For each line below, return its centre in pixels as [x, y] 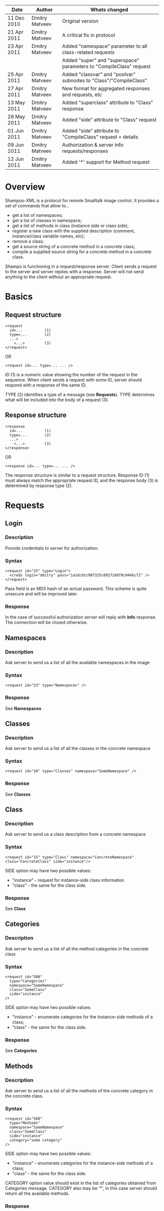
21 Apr [15, 32]
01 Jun [16, 131]
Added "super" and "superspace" [101, 60]
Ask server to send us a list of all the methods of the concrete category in [79, 1091]
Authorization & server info [93, 145]
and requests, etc [82, 94]
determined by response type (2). [39, 486]
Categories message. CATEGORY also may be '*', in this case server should [81, 1188]
